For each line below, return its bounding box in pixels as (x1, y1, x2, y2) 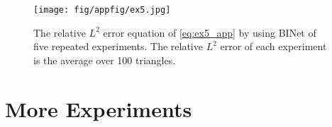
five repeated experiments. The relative (33, 39, 203, 54)
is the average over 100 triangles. (33, 52, 176, 67)
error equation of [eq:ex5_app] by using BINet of (103, 25, 316, 40)
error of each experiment (220, 39, 327, 54)
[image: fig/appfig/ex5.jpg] (33, 5, 171, 15)
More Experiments (5, 94, 192, 123)
